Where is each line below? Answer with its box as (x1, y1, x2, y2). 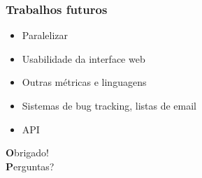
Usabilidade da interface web (22, 51, 145, 66)
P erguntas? (6, 158, 55, 173)
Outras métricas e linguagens (22, 75, 147, 89)
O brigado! (6, 145, 49, 160)
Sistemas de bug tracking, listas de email (22, 98, 197, 112)
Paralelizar (22, 28, 68, 43)
